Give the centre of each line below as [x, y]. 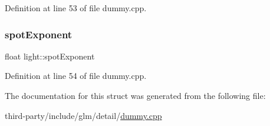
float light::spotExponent [50, 56]
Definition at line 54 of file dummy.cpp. [76, 76]
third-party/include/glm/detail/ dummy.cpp [83, 115]
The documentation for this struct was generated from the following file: [135, 95]
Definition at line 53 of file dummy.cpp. [76, 8]
